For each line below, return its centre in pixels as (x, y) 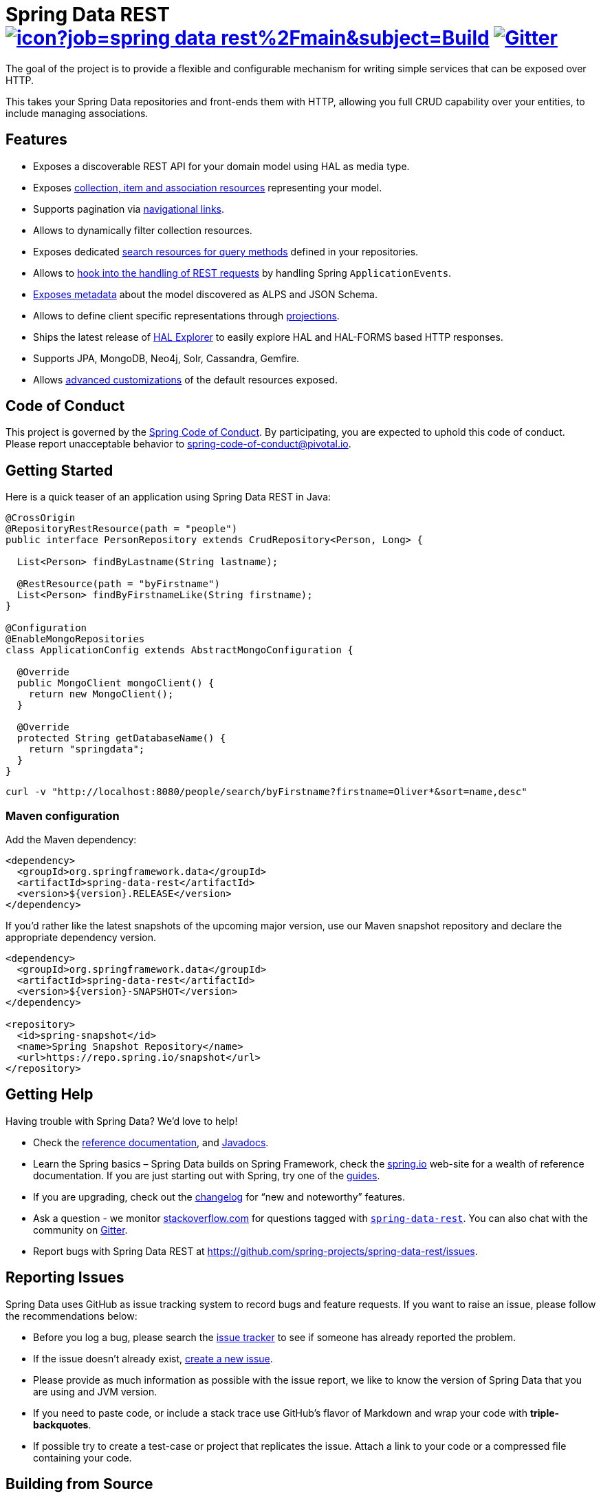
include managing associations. (77, 113)
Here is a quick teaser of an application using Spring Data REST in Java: (168, 497)
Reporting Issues (65, 1278)
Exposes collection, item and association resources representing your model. (208, 187)
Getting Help (50, 1095)
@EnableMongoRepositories (75, 639)
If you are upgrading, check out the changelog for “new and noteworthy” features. (219, 1196)
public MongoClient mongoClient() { (116, 683)
